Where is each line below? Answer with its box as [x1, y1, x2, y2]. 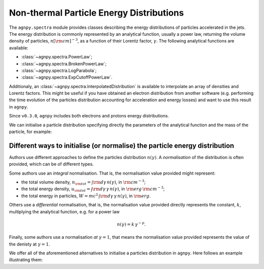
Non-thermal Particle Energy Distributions [9, 7, 184, 18]
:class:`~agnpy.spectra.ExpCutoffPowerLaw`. [21, 74, 112, 80]
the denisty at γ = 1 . [9, 241, 50, 247]
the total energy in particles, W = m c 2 [21, 192, 98, 199]
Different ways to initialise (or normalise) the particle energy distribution [9, 141, 234, 150]
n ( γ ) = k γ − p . [116, 221, 146, 227]
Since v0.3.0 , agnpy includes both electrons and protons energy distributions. [9, 113, 169, 119]
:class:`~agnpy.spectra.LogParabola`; [21, 67, 97, 73]
